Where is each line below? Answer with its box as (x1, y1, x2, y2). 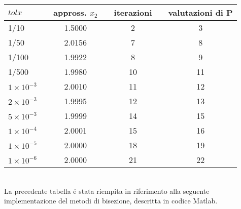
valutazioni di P (168, 7, 233, 18)
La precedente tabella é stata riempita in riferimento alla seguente (4, 185, 210, 196)
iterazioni (114, 7, 152, 18)
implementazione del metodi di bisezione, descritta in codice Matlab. (4, 195, 218, 206)
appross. (53, 7, 87, 18)
